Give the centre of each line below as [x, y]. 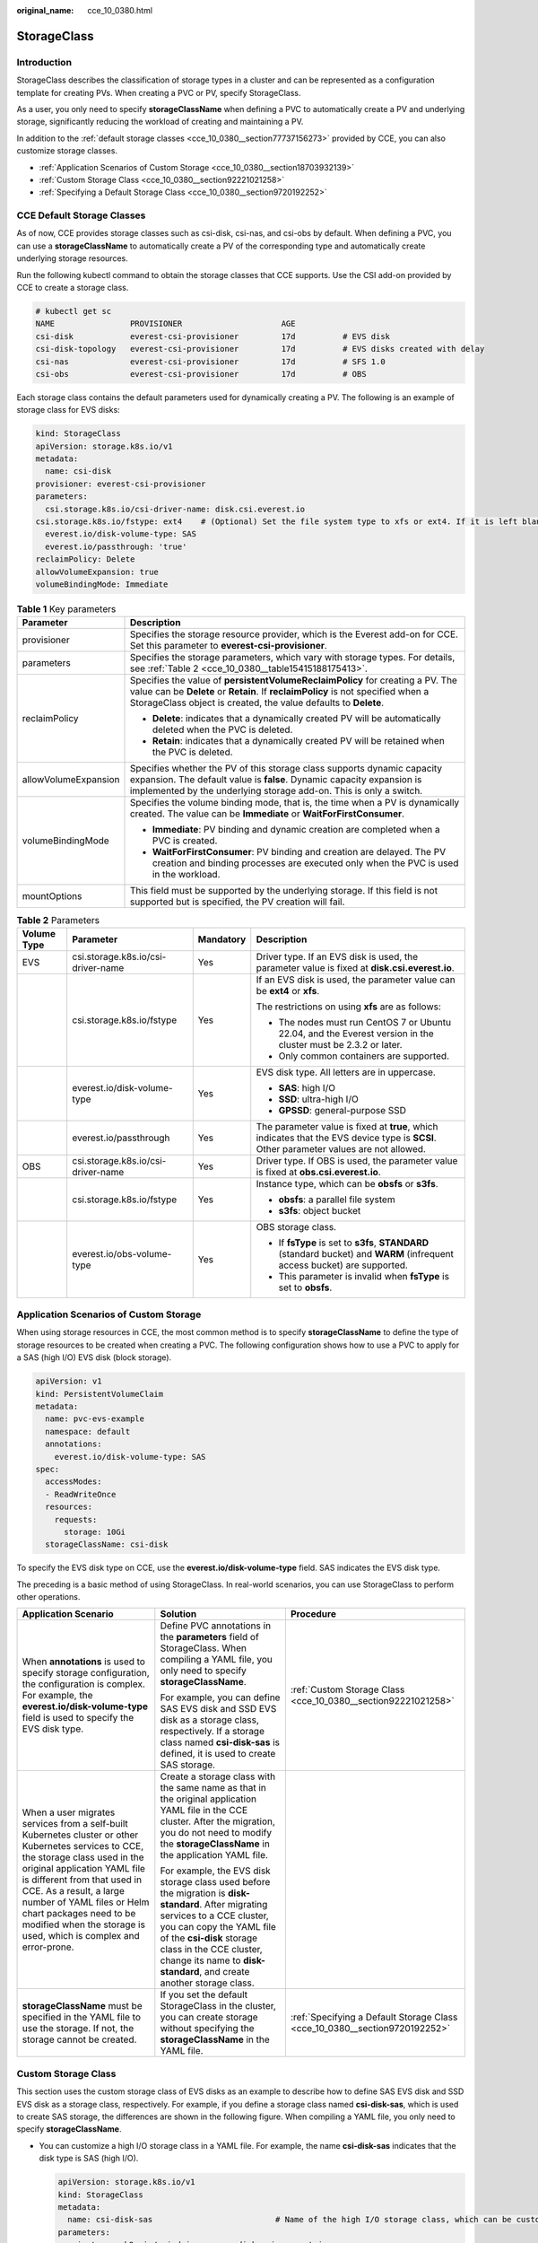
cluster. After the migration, [217, 1821]
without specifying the [207, 2029]
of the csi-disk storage [209, 1938]
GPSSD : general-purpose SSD [343, 1110]
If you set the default [204, 1994]
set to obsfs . [305, 1287]
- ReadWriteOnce [81, 1494]
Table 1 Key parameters [66, 609]
